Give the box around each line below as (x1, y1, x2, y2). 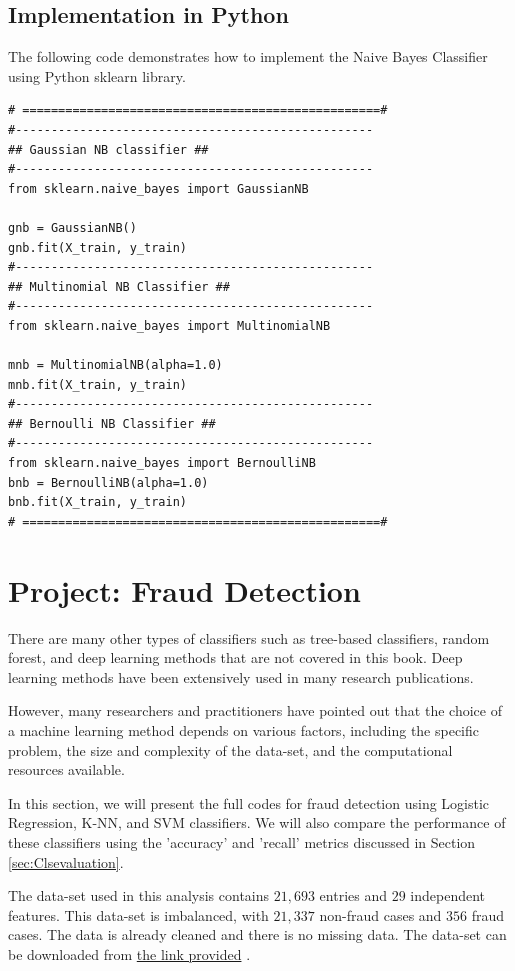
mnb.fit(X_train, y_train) (8, 377, 187, 392)
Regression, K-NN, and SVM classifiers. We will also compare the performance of (8, 812, 506, 833)
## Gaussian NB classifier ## (8, 142, 209, 157)
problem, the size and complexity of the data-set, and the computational (8, 739, 453, 760)
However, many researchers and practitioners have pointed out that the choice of (8, 700, 502, 721)
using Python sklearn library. (8, 65, 186, 86)
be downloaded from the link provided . (8, 943, 251, 964)
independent (410, 885, 486, 906)
